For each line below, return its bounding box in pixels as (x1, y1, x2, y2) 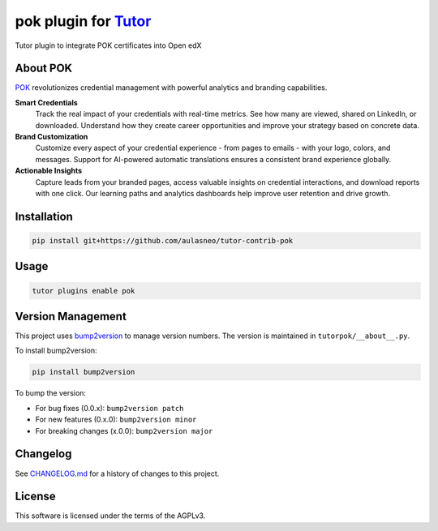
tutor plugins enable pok (32, 286, 135, 295)
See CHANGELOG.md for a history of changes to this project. (15, 469, 220, 478)
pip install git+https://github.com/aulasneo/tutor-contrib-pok (32, 236, 294, 245)
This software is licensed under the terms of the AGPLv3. (15, 511, 206, 520)
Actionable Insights (15, 166, 83, 176)
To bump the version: (15, 388, 87, 398)
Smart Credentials (15, 97, 79, 107)
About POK (15, 62, 73, 75)
